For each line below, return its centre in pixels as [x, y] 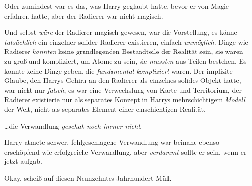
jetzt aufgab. [24, 161]
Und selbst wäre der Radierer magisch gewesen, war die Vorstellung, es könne [121, 32]
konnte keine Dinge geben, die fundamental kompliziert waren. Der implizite [119, 70]
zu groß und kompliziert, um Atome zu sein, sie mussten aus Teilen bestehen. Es [126, 61]
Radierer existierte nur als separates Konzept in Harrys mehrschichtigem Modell [125, 99]
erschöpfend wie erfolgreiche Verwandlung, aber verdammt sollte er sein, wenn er [126, 151]
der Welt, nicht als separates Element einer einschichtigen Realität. [105, 109]
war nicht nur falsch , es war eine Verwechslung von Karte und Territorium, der [123, 90]
